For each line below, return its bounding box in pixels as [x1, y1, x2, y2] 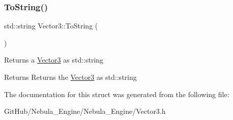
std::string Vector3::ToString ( [4, 20, 98, 31]
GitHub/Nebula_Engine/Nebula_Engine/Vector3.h [4, 106, 166, 116]
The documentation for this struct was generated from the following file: [4, 88, 229, 99]
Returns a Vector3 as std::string [4, 54, 104, 65]
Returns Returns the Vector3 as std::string [4, 72, 137, 82]
